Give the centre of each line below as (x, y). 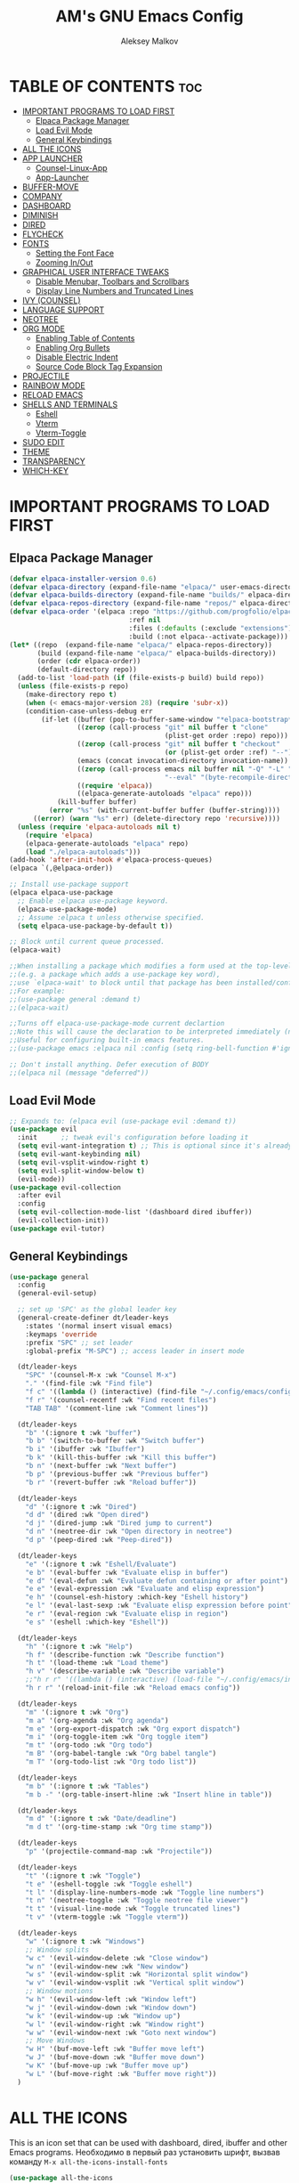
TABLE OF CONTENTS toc (106, 86)
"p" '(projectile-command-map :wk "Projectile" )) (119, 1852)
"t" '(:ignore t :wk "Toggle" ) (83, 1876)
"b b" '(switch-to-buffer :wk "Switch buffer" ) (115, 1441)
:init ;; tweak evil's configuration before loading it (133, 1138)
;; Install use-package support (69, 885)
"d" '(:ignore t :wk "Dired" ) (81, 1506)
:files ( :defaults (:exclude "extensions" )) (212, 628)
